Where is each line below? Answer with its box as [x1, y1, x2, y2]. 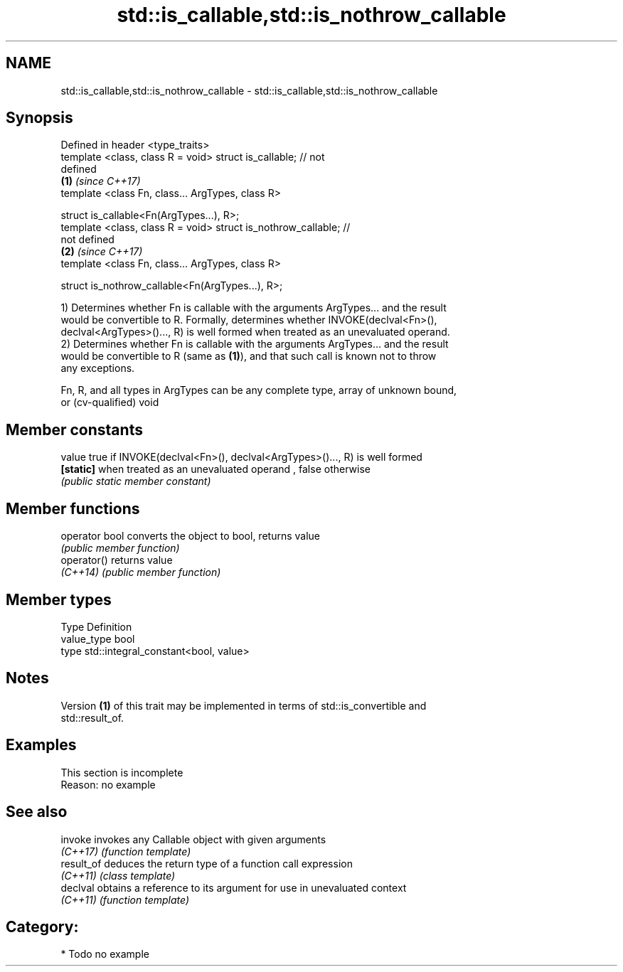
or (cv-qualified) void [60, 396, 159, 409]
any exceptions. [60, 362, 135, 375]
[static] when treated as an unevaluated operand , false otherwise [60, 463, 371, 476]
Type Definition [60, 620, 132, 633]
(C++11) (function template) [60, 893, 190, 906]
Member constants [6, 420, 143, 439]
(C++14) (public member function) [60, 566, 221, 579]
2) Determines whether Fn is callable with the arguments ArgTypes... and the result [60, 338, 449, 351]
